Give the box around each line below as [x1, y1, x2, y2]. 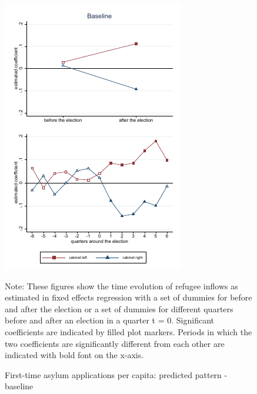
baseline [5, 380, 34, 392]
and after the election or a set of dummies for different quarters [5, 302, 233, 315]
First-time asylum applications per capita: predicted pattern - [5, 368, 228, 380]
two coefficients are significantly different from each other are [5, 337, 225, 349]
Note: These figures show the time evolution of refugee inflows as [5, 279, 238, 292]
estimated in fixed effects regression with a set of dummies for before [5, 291, 252, 303]
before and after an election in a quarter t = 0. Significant [5, 314, 215, 326]
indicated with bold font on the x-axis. [5, 349, 144, 361]
